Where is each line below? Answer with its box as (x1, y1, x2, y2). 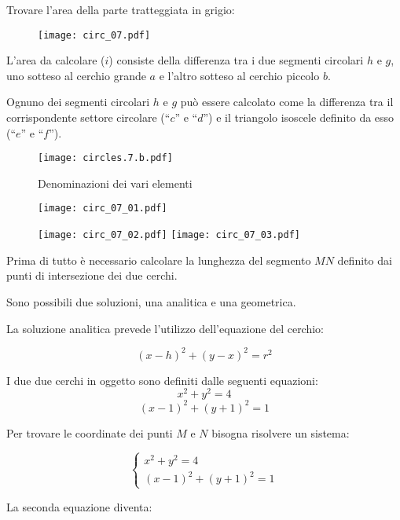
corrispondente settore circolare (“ (6, 109, 171, 126)
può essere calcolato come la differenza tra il (180, 93, 394, 110)
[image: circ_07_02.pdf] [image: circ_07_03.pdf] (38, 229, 300, 241)
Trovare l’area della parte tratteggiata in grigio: (6, 2, 235, 17)
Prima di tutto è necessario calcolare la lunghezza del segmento (6, 251, 311, 268)
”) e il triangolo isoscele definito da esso (203, 109, 394, 126)
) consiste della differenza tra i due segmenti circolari (108, 52, 364, 68)
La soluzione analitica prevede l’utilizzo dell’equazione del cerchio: (6, 320, 325, 336)
